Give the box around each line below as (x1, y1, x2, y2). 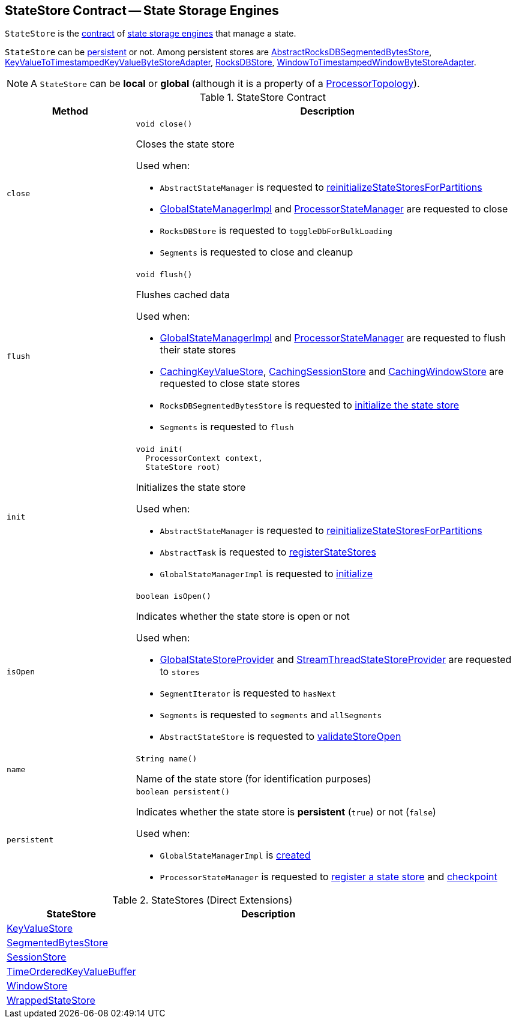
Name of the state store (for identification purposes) (136, 773, 371, 785)
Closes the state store (136, 138, 235, 151)
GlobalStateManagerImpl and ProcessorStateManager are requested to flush (160, 332, 506, 344)
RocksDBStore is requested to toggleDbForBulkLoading (160, 224, 392, 237)
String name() (136, 754, 197, 764)
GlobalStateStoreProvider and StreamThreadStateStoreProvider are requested (160, 653, 512, 666)
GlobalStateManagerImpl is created (160, 849, 311, 862)
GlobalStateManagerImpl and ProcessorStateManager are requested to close (160, 203, 508, 215)
